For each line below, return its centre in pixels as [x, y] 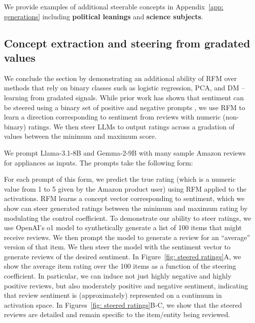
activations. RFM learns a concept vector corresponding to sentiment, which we [124, 198]
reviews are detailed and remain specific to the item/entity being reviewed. [117, 314]
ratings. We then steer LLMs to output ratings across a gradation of [131, 126]
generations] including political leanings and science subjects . [104, 16]
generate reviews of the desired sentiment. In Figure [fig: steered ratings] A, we [123, 256]
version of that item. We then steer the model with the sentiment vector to [117, 247]
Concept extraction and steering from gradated [127, 43]
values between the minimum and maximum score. [80, 136]
